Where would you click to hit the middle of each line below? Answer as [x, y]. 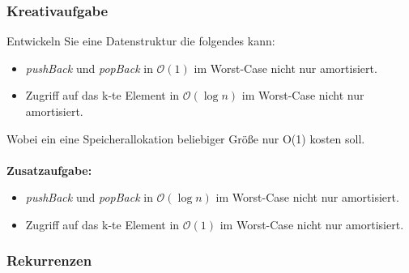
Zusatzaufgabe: [49, 170]
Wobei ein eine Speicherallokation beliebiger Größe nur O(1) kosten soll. [186, 138]
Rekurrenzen [49, 260]
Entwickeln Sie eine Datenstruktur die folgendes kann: [141, 41]
